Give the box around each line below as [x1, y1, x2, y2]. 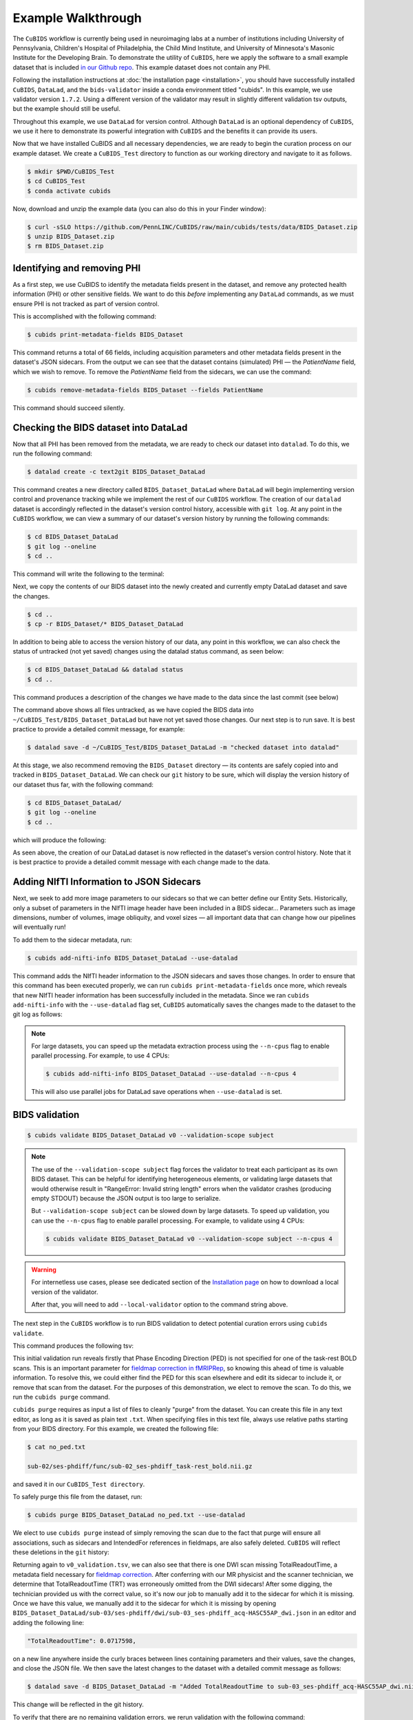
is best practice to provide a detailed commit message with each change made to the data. [12, 858, 271, 866]
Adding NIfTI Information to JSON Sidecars [12, 876, 201, 888]
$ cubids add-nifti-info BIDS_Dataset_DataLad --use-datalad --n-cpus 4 [45, 1070, 297, 1078]
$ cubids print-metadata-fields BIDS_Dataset [27, 331, 184, 338]
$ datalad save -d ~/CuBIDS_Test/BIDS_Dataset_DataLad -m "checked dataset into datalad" [27, 743, 340, 751]
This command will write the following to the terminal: [12, 570, 165, 578]
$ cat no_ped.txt [27, 1443, 86, 1451]
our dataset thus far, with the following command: [12, 780, 154, 788]
